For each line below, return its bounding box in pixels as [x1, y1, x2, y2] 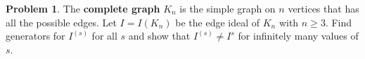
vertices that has [288, 1, 359, 15]
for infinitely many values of [238, 28, 359, 43]
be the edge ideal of [175, 15, 260, 29]
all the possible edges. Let [6, 15, 117, 29]
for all [91, 28, 117, 43]
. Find [325, 15, 352, 29]
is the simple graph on [179, 1, 276, 15]
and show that [128, 28, 191, 43]
